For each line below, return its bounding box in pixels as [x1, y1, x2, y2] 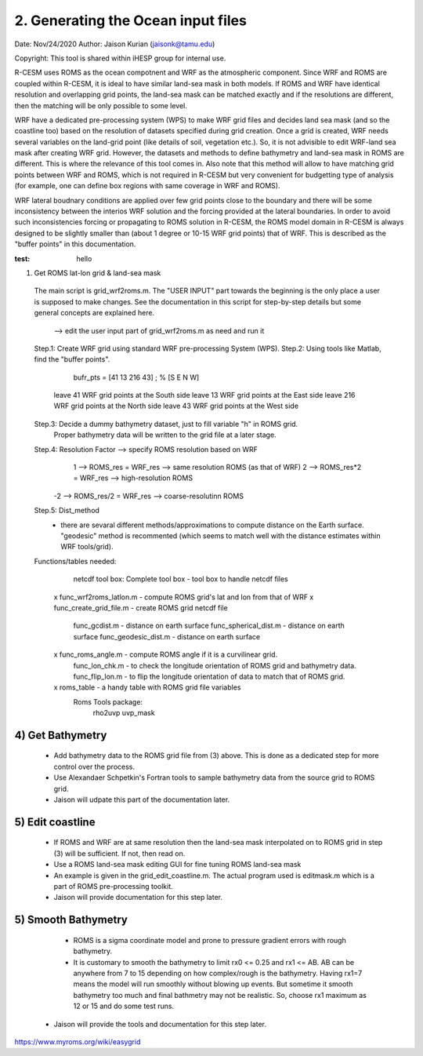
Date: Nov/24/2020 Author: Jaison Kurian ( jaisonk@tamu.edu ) [14, 39, 215, 49]
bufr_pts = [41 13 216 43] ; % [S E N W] [73, 373, 200, 382]
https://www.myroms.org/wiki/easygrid [14, 1036, 141, 1047]
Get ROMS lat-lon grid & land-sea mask [34, 268, 161, 278]
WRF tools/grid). [60, 542, 114, 552]
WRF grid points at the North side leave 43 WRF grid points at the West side [53, 401, 299, 411]
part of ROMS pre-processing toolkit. [53, 882, 174, 891]
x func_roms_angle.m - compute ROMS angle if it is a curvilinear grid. [53, 650, 278, 659]
